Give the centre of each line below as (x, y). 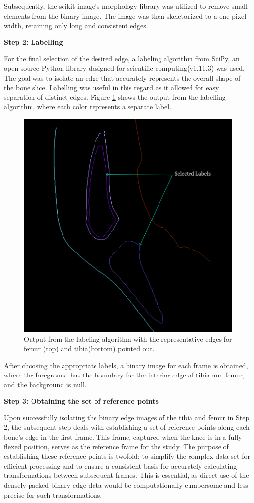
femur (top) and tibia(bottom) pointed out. (89, 348)
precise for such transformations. (53, 494)
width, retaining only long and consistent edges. (76, 25)
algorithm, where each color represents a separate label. (88, 107)
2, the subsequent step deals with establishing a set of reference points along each (127, 427)
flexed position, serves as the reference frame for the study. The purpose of (116, 446)
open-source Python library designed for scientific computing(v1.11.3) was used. (124, 68)
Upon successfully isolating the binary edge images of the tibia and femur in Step (127, 417)
